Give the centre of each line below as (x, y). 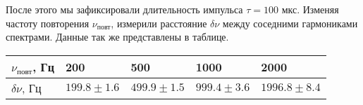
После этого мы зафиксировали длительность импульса (124, 9)
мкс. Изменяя (310, 9)
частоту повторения (48, 23)
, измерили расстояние (159, 23)
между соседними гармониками (290, 23)
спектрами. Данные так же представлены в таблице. (117, 37)
